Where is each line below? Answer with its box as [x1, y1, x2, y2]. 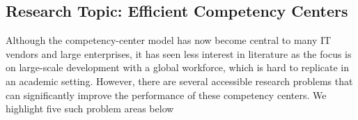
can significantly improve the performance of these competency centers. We [6, 87, 327, 102]
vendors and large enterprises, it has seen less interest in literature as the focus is [6, 46, 352, 61]
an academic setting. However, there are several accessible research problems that [6, 73, 353, 88]
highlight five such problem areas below [6, 101, 174, 116]
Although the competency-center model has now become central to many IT [6, 33, 332, 47]
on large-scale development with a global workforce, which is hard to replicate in [6, 60, 350, 75]
